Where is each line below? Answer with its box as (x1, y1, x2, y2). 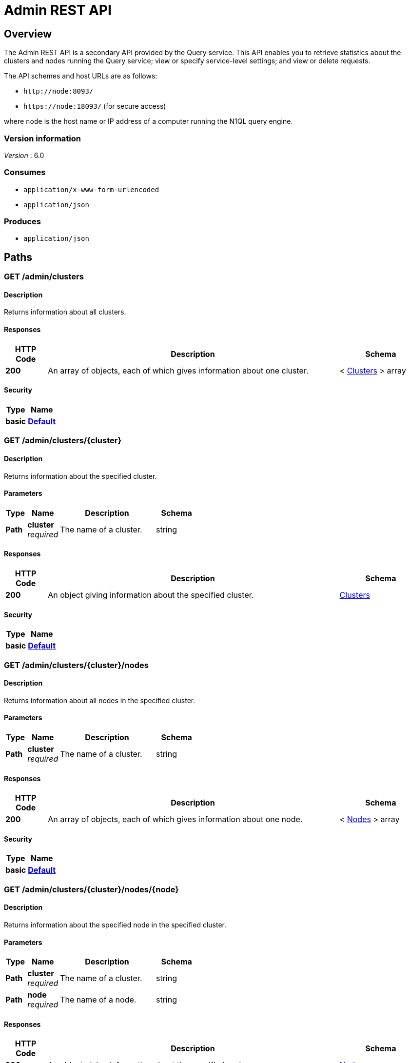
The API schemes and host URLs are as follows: (4, 72, 157, 80)
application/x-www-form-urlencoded (23, 185, 159, 194)
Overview (4, 27, 52, 40)
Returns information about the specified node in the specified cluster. (4, 921, 227, 929)
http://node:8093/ (23, 87, 94, 96)
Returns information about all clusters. (4, 308, 126, 316)
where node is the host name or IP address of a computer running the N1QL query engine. (4, 117, 293, 126)
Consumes (4, 167, 46, 177)
